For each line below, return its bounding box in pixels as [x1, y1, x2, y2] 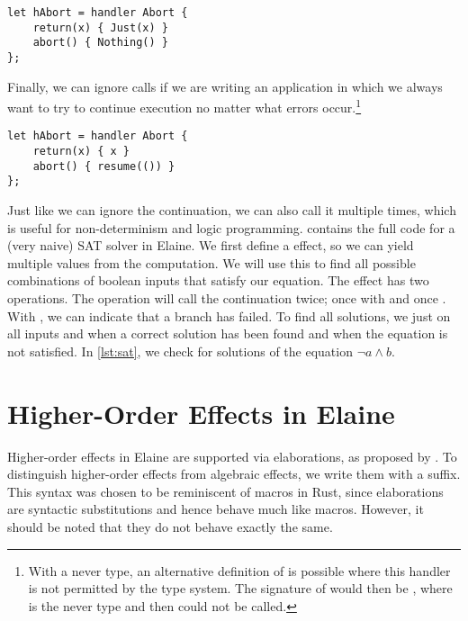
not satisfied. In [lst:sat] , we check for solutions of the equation [7, 341, 353, 360]
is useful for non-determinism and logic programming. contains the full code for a [7, 218, 455, 237]
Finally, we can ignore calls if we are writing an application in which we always [7, 76, 443, 95]
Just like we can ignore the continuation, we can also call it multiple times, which [7, 201, 456, 220]
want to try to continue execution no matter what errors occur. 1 [7, 95, 362, 116]
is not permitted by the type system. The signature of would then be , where [28, 579, 453, 598]
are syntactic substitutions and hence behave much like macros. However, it [7, 499, 424, 518]
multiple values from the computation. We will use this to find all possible [7, 253, 416, 272]
